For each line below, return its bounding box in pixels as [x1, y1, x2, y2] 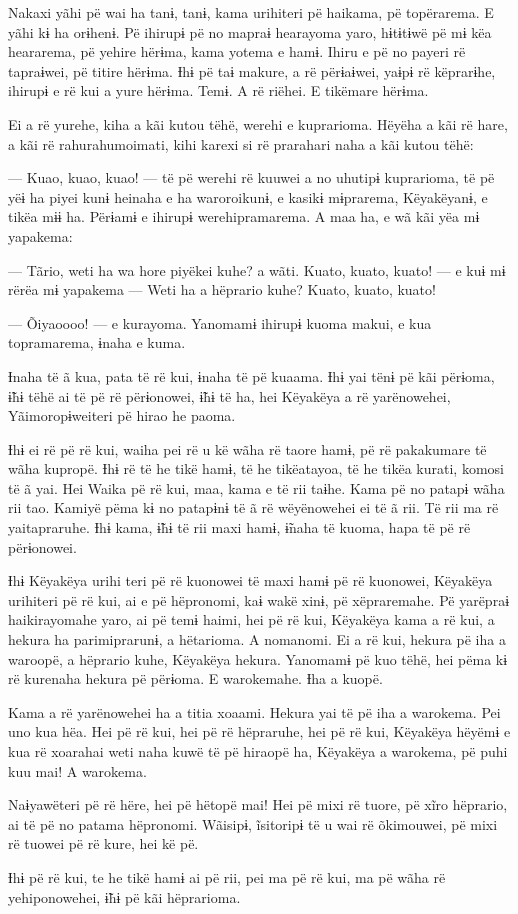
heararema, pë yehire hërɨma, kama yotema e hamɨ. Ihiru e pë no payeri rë [8, 41, 466, 62]
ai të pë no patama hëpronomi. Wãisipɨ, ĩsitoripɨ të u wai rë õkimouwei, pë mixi [8, 813, 498, 834]
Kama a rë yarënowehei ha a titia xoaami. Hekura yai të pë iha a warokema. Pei [8, 701, 501, 722]
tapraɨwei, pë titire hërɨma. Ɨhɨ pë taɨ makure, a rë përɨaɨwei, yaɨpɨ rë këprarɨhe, [8, 60, 496, 81]
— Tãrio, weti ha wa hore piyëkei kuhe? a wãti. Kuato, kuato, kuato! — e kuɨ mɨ [8, 259, 506, 280]
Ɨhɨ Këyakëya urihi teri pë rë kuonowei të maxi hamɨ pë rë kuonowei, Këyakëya [8, 570, 493, 591]
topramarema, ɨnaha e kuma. [8, 332, 186, 353]
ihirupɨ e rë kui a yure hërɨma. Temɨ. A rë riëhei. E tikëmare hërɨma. [8, 80, 429, 101]
